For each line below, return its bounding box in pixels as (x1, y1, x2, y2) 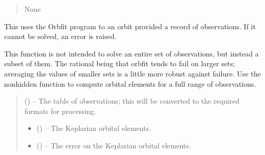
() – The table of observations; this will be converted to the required (24, 95, 240, 106)
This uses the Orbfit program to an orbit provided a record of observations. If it (4, 21, 256, 31)
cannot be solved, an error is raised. (4, 31, 117, 42)
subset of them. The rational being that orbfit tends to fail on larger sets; (4, 58, 235, 69)
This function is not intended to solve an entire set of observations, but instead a (4, 48, 259, 59)
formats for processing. (24, 105, 96, 116)
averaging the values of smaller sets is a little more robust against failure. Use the (4, 68, 261, 79)
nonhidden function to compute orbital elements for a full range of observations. (4, 78, 256, 89)
